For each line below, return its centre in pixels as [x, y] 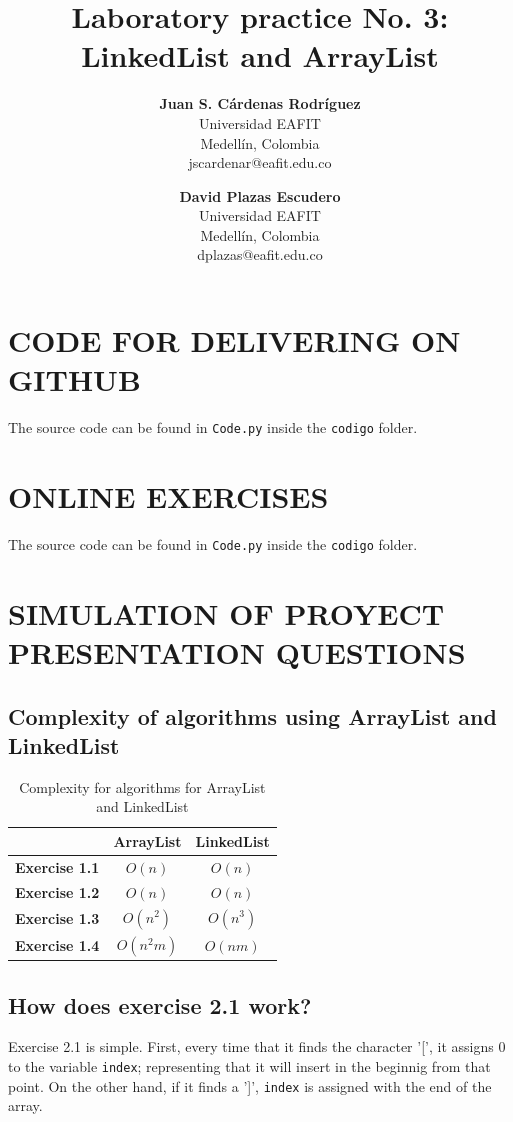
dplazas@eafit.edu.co [260, 254]
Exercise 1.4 [57, 944]
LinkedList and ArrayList [260, 55]
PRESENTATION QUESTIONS [237, 652]
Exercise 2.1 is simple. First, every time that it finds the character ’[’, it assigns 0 [257, 1046]
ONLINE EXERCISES [168, 496]
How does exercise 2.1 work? [160, 1004]
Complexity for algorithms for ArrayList [142, 786]
